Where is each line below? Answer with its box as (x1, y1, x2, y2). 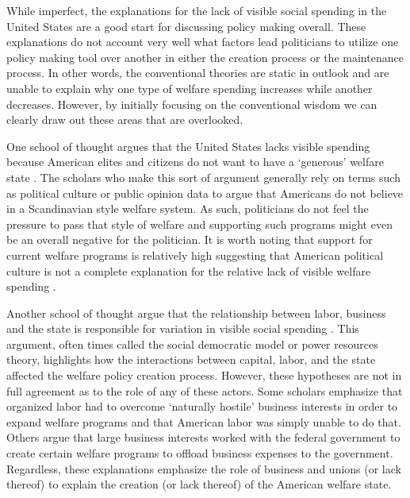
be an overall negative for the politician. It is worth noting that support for (6, 231, 373, 248)
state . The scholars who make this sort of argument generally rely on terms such (6, 168, 400, 185)
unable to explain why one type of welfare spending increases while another (6, 79, 373, 96)
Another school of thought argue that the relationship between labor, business (6, 304, 386, 321)
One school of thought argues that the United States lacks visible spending (6, 137, 370, 154)
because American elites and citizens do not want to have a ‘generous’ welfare (6, 153, 384, 170)
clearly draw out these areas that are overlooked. (6, 111, 243, 128)
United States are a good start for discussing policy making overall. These (6, 17, 366, 34)
